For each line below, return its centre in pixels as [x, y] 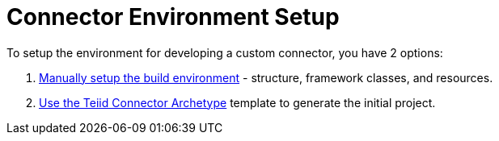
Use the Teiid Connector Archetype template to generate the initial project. [237, 102]
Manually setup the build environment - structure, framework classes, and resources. [266, 77]
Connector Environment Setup [173, 17]
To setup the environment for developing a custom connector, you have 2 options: [225, 52]
